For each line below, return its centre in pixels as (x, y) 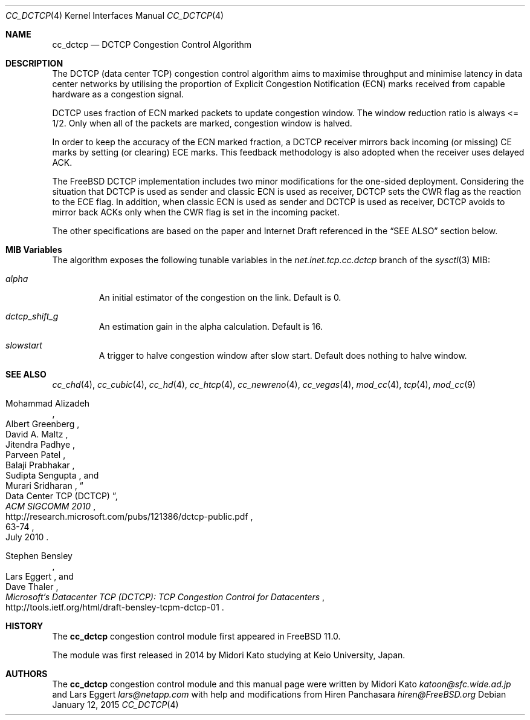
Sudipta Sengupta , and (52, 475)
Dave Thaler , (32, 587)
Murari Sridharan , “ (44, 486)
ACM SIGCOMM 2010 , (51, 506)
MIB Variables (34, 250)
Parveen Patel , (36, 455)
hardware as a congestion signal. (118, 94)
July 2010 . (27, 537)
